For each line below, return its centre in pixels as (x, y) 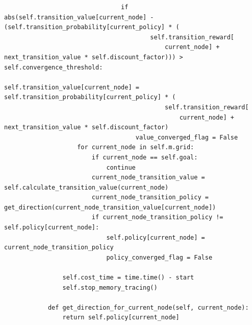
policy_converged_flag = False (159, 257)
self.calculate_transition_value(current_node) (86, 187)
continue (121, 167)
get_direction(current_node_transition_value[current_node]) (110, 207)
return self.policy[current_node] (121, 318)
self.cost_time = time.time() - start (128, 278)
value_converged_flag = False (187, 137)
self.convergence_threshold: (54, 67)
